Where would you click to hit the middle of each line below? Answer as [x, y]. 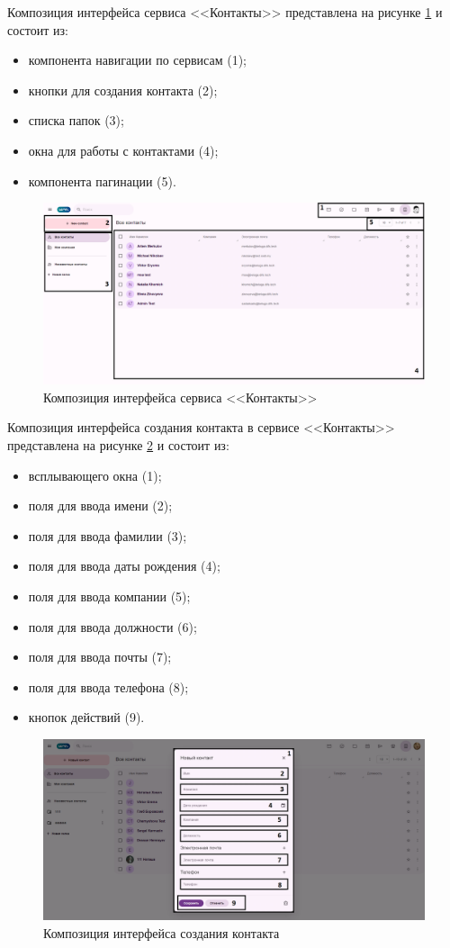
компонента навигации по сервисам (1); [137, 60]
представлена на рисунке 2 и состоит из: [118, 445]
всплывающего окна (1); [95, 475]
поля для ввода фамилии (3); [108, 535]
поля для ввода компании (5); [109, 596]
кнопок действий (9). [86, 717]
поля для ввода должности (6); [112, 626]
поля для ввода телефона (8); [108, 686]
